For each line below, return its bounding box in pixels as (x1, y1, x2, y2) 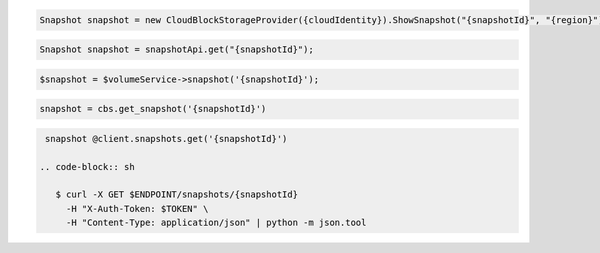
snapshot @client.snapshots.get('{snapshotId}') (45, 133, 288, 144)
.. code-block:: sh (39, 161, 135, 172)
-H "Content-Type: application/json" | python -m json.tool (65, 217, 367, 229)
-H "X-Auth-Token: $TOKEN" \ (65, 203, 209, 214)
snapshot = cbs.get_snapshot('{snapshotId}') (39, 103, 267, 115)
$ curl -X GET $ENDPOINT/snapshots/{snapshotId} (55, 189, 299, 200)
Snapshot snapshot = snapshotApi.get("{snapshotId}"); (39, 44, 314, 55)
